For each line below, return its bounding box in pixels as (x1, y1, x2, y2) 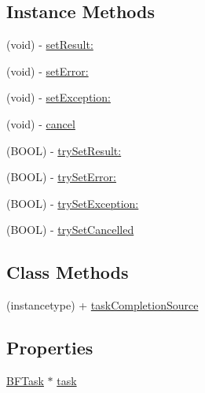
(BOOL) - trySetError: (6, 169, 116, 185)
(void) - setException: (6, 89, 111, 106)
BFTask (6, 372, 44, 388)
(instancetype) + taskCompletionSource (6, 297, 199, 313)
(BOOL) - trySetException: (6, 195, 139, 211)
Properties (6, 336, 93, 360)
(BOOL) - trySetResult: (6, 142, 122, 158)
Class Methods (6, 260, 129, 284)
